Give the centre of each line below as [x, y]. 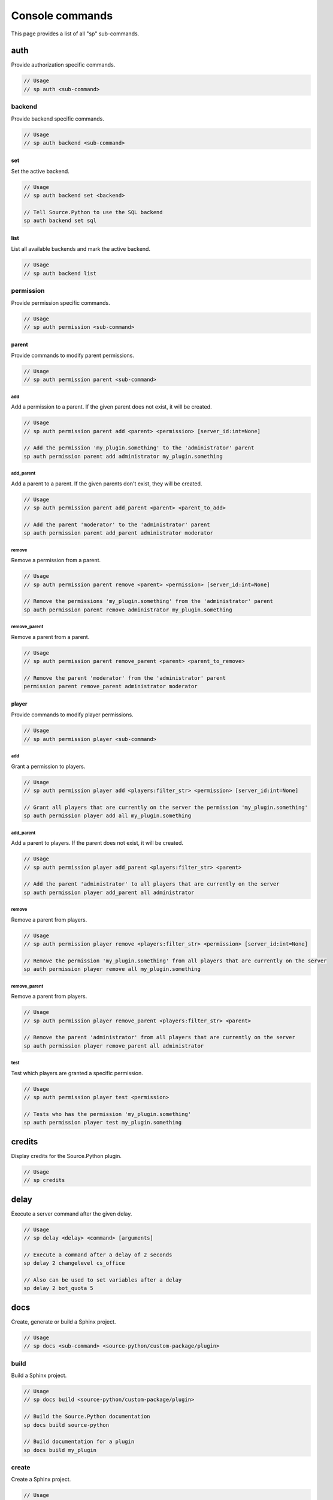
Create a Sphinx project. [41, 1480]
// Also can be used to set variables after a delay [103, 1280]
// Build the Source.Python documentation [87, 1417]
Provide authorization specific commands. [63, 65]
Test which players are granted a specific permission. [77, 1073]
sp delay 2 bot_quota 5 [59, 1288]
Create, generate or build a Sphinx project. [63, 1321]
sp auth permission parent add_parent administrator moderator [119, 533]
